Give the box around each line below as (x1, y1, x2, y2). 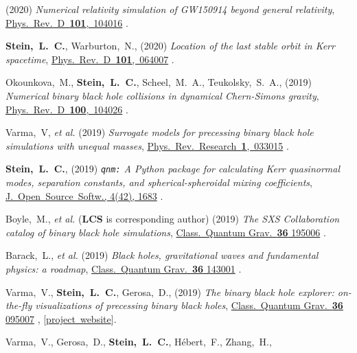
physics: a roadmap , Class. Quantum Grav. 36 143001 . (5, 261, 242, 275)
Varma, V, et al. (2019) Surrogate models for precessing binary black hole (5, 125, 314, 139)
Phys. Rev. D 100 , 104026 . (5, 102, 128, 116)
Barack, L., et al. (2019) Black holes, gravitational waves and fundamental (5, 248, 319, 262)
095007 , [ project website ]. (5, 311, 117, 326)
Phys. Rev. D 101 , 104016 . (5, 15, 128, 30)
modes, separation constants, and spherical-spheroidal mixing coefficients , (5, 175, 312, 189)
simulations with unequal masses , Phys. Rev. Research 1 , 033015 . (5, 138, 289, 152)
